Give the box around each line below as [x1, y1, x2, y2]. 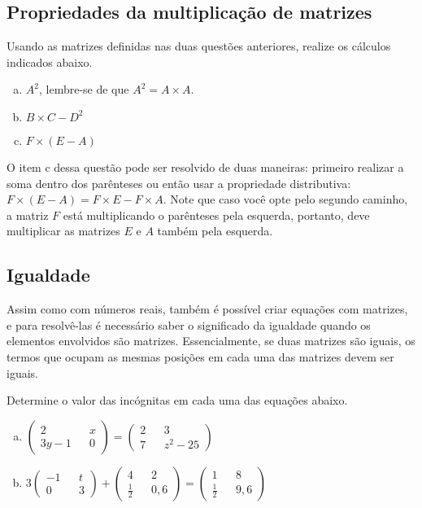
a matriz [7, 206, 49, 223]
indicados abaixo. [7, 53, 93, 70]
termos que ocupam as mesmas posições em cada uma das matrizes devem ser [7, 348, 394, 365]
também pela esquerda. [157, 222, 273, 239]
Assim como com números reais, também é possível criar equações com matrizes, [7, 300, 408, 317]
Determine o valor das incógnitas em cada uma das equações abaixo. [7, 392, 348, 409]
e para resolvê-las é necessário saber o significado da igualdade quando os [7, 316, 371, 333]
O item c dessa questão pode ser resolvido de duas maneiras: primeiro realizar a [7, 158, 404, 175]
